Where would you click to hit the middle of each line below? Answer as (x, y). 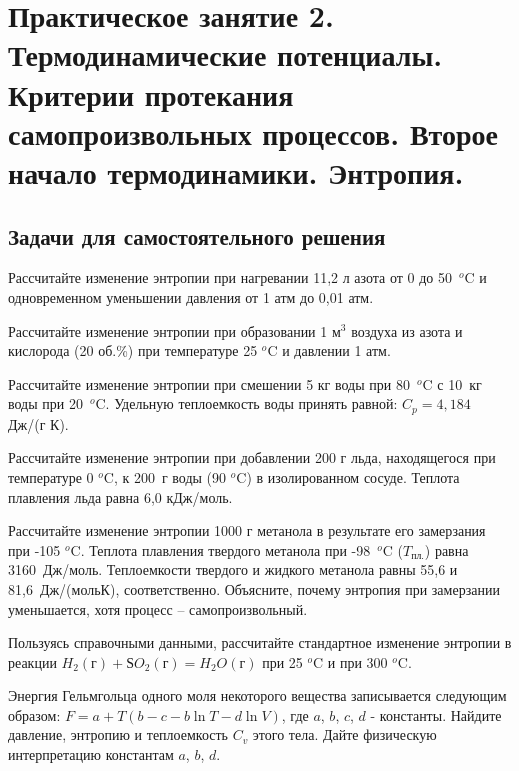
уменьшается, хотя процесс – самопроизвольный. (158, 608)
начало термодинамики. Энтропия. (236, 171)
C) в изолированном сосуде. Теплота (348, 476)
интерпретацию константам (91, 754)
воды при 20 (45, 403)
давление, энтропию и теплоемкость (118, 734)
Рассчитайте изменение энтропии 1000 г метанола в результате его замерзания (247, 530)
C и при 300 (350, 661)
